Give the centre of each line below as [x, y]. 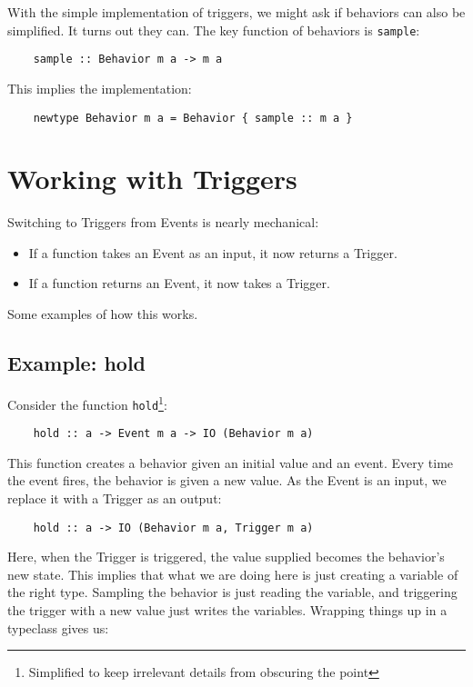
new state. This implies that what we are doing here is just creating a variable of [233, 574]
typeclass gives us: [58, 627]
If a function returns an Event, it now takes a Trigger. [179, 283]
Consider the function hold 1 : [87, 403]
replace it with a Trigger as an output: [115, 498]
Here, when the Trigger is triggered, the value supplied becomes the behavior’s [226, 557]
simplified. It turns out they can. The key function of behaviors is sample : [214, 30]
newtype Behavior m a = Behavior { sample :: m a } [193, 118]
